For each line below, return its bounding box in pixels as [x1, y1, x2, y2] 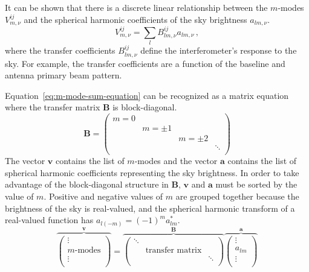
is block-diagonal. [112, 101, 177, 113]
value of [5, 189, 34, 202]
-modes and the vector [134, 154, 218, 167]
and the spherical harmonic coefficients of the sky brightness [24, 13, 247, 25]
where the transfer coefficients [5, 44, 115, 57]
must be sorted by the [215, 178, 298, 191]
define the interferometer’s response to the [140, 44, 297, 57]
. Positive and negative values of [44, 189, 163, 202]
